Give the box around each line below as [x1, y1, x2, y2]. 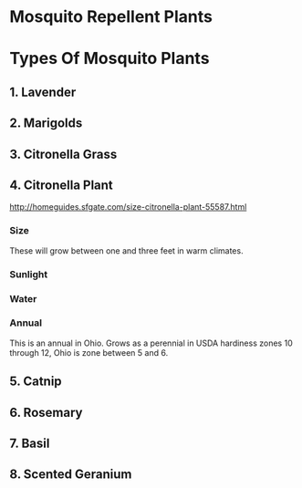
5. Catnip [9, 374, 62, 389]
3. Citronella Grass [9, 146, 118, 161]
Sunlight [9, 267, 48, 280]
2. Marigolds [9, 116, 83, 131]
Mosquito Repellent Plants [9, 6, 213, 27]
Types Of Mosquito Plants [9, 48, 210, 69]
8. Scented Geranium [9, 467, 132, 483]
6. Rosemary [9, 404, 83, 421]
